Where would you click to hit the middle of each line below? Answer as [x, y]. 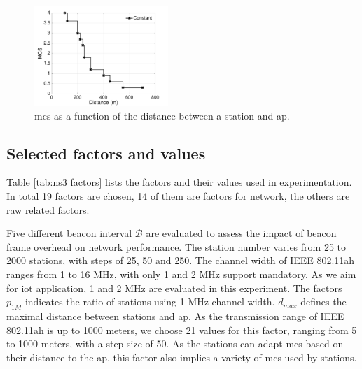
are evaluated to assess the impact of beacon [241, 233]
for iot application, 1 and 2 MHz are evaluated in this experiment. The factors [174, 288]
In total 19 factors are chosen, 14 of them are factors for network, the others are [178, 196]
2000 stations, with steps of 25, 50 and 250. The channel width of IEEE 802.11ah [181, 260]
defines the [323, 302]
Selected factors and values [106, 153]
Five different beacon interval [69, 233]
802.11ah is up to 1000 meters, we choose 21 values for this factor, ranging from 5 [182, 330]
